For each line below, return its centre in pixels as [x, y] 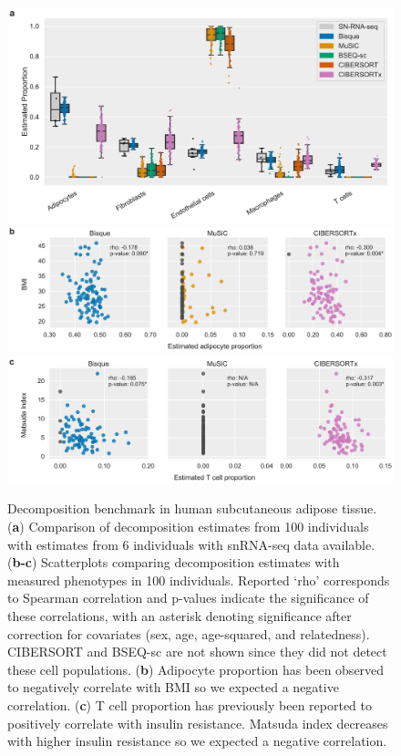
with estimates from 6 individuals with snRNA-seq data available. [191, 544]
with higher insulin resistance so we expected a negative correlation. [197, 741]
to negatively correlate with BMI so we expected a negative [173, 687]
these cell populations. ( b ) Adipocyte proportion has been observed [196, 669]
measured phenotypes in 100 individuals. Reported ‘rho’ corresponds [199, 580]
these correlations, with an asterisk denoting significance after [180, 615]
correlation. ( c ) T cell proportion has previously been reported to [190, 704]
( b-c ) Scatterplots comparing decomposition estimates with [174, 562]
